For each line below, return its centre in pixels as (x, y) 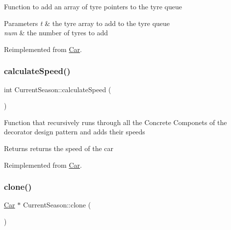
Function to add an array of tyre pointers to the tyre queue (93, 6)
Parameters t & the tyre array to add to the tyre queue (87, 23)
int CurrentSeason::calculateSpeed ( (58, 89)
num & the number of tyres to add (56, 33)
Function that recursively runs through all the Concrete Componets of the (115, 122)
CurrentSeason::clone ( (57, 205)
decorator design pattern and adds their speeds (75, 132)
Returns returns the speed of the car (59, 148)
